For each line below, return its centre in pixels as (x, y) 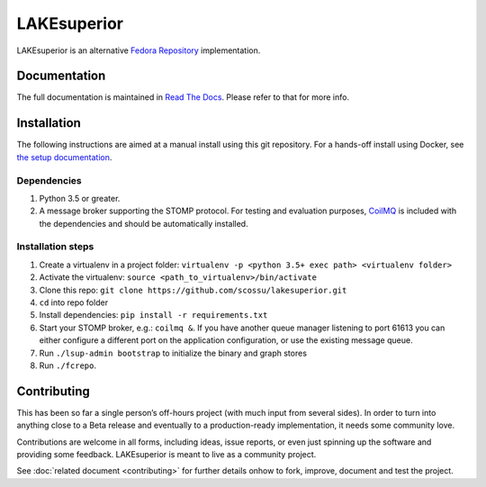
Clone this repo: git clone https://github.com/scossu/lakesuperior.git (193, 290)
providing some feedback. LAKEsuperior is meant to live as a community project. (166, 455)
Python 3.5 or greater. (80, 198)
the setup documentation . (64, 157)
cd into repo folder (73, 302)
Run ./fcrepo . (67, 365)
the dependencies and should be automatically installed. (144, 223)
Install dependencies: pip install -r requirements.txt (153, 315)
